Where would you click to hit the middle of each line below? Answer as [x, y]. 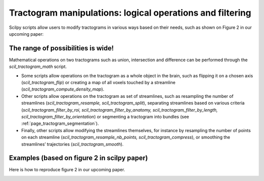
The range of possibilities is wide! [62, 48]
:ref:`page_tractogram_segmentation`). [60, 124]
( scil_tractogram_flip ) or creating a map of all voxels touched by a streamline [98, 83]
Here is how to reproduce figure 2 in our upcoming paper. [67, 170]
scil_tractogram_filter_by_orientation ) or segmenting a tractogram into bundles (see [105, 116]
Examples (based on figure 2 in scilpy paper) [78, 158]
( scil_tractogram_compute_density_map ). [63, 89]
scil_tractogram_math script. [38, 67]
